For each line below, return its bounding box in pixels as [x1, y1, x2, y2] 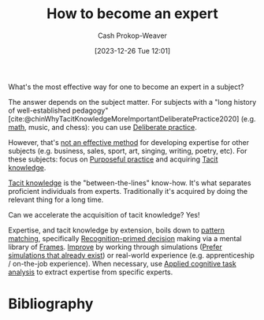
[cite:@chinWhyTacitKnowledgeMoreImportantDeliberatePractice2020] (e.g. [8, 113, 256, 123]
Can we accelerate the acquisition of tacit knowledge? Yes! [8, 210, 200, 219]
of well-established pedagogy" [8, 106, 109, 115]
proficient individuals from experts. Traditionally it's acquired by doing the [8, 186, 248, 195]
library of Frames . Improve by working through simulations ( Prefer [8, 242, 222, 251]
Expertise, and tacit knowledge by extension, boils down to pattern [8, 225, 225, 235]
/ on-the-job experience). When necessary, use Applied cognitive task [8, 259, 236, 268]
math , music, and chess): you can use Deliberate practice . [8, 122, 197, 132]
